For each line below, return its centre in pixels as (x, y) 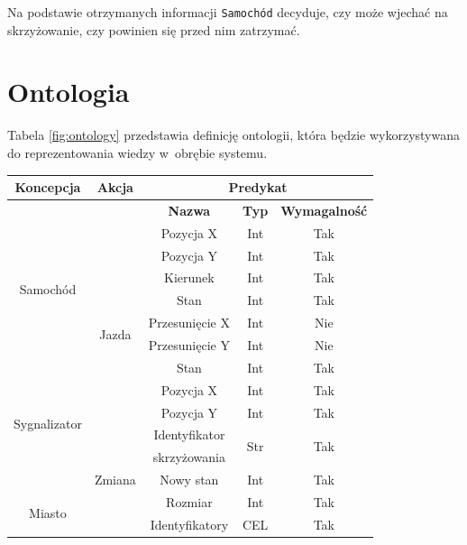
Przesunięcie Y (189, 344)
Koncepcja (48, 187)
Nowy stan (189, 480)
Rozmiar (189, 501)
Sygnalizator (48, 423)
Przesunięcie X (189, 323)
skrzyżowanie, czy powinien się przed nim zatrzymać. (154, 29)
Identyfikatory (189, 524)
